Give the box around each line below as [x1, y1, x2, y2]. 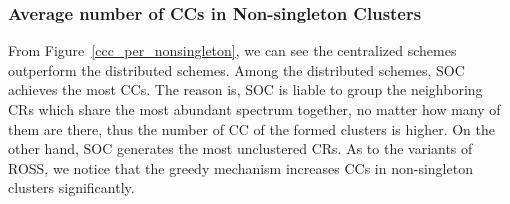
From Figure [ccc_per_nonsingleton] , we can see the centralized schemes [8, 40, 457, 61]
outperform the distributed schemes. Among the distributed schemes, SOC [8, 59, 465, 80]
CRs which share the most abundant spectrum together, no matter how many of [8, 99, 501, 119]
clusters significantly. [8, 177, 135, 198]
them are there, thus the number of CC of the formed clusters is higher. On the [8, 118, 496, 139]
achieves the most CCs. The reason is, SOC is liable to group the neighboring [8, 79, 483, 100]
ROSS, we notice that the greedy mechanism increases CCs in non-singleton [8, 157, 473, 178]
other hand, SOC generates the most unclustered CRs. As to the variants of [8, 138, 473, 159]
